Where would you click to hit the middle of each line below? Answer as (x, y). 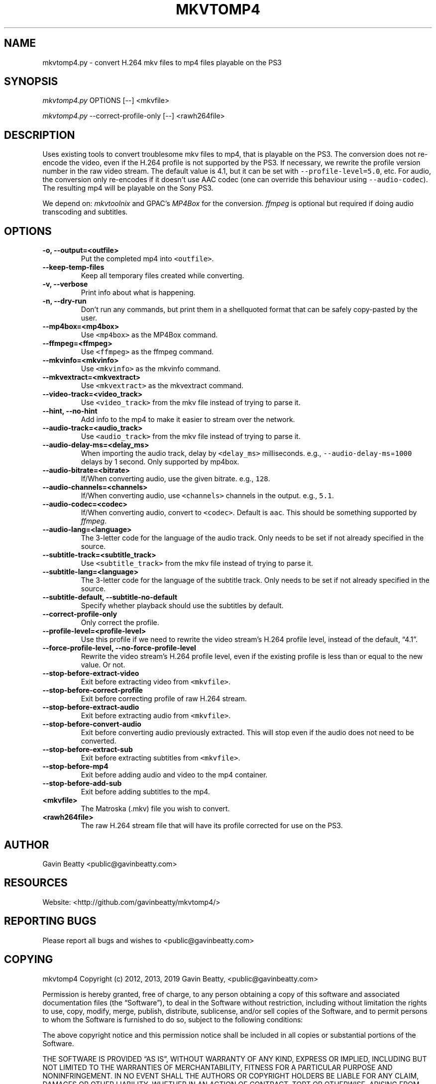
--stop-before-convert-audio (92, 724)
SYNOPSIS (31, 82)
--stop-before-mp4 (75, 766)
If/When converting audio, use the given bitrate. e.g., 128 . (175, 479)
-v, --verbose (65, 284)
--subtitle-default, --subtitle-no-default (110, 597)
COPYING (29, 960)
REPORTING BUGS (50, 921)
